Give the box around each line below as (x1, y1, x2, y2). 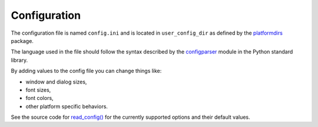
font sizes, (25, 86, 51, 93)
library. (11, 56, 28, 63)
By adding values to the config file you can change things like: (11, 68, 162, 75)
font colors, (25, 95, 54, 102)
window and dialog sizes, (25, 78, 87, 85)
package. (11, 37, 34, 44)
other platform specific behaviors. (25, 103, 108, 110)
